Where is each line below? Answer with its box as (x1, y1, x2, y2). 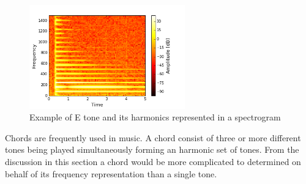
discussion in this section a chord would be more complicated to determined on (5, 155, 301, 167)
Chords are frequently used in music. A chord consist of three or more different (5, 131, 301, 144)
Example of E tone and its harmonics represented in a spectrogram (29, 111, 281, 123)
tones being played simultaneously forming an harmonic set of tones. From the (5, 143, 299, 156)
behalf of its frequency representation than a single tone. (5, 167, 217, 180)
